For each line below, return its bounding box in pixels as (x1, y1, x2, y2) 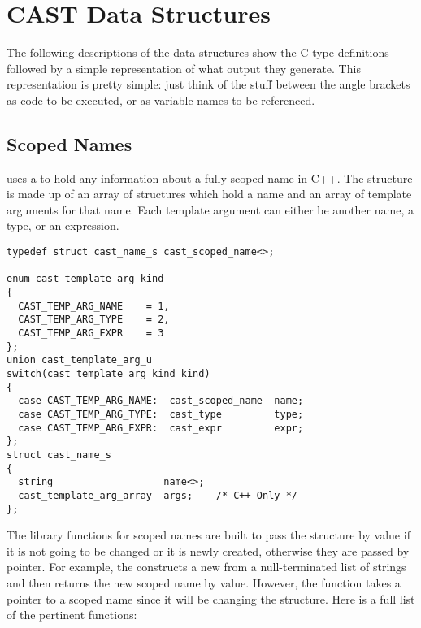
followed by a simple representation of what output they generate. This (7, 59, 361, 76)
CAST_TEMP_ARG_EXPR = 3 (18, 327, 164, 340)
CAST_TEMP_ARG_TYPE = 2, (18, 314, 170, 326)
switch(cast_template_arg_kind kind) (7, 367, 210, 379)
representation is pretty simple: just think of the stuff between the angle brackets (7, 76, 410, 93)
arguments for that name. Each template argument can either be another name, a (7, 201, 414, 218)
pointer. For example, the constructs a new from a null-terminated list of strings (7, 558, 406, 575)
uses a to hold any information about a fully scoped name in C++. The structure (7, 169, 413, 186)
